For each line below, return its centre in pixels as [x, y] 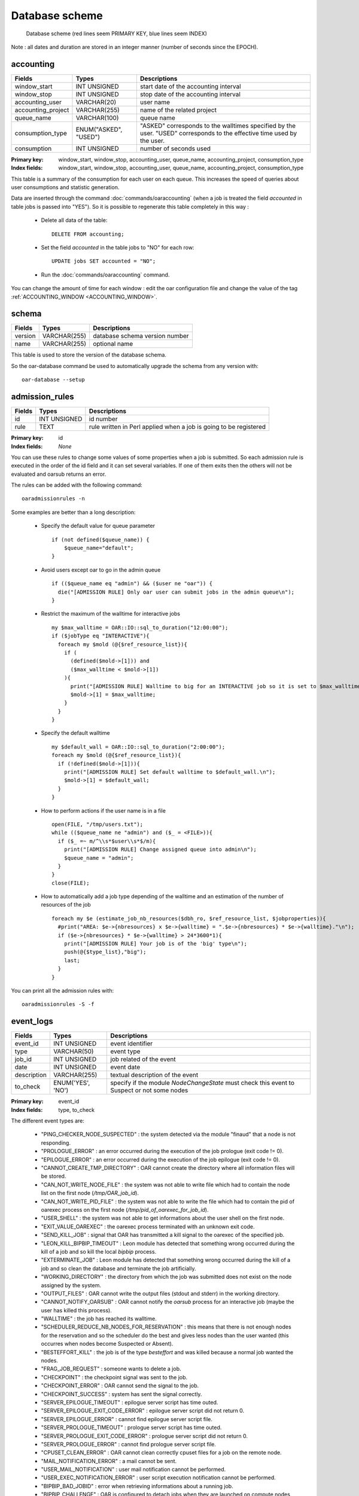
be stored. [54, 1176]
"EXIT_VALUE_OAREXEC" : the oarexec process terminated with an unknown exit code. [148, 1226]
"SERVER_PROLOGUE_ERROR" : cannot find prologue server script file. [129, 1444]
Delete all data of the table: [74, 220]
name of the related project [178, 110]
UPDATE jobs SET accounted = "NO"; [104, 261]
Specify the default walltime [75, 733]
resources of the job [66, 905]
